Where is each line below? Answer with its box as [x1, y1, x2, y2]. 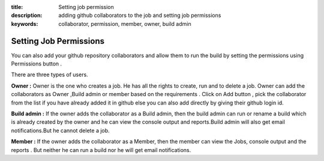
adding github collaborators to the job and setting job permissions [58, 12, 221, 19]
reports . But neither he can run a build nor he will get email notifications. [11, 146, 191, 153]
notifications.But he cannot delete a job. [11, 127, 110, 134]
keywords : [11, 20, 38, 27]
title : [11, 4, 23, 10]
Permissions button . [11, 60, 62, 67]
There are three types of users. [11, 71, 88, 78]
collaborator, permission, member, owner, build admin [58, 20, 191, 27]
